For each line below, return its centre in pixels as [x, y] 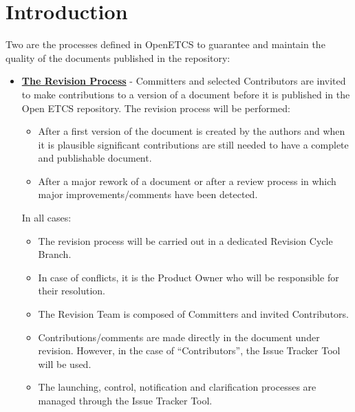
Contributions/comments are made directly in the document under [179, 337]
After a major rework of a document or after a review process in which [187, 181]
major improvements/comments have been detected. [148, 194]
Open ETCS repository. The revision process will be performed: [156, 108]
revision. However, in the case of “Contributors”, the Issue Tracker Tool [189, 350]
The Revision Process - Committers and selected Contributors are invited [184, 81]
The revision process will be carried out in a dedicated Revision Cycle [185, 240]
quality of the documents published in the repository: [118, 57]
